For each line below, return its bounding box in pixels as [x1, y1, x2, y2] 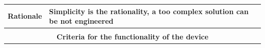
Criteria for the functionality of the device [57, 31, 208, 42]
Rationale [8, 11, 42, 21]
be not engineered [49, 16, 114, 26]
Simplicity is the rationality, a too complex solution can [49, 6, 249, 16]
